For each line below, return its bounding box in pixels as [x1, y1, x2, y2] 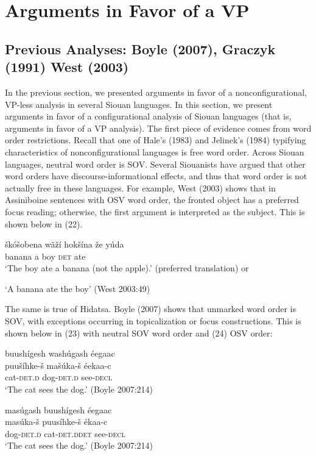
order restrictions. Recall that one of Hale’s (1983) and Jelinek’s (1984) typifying [5, 134, 306, 146]
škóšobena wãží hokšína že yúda [5, 238, 124, 251]
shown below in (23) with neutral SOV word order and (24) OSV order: [5, 326, 273, 339]
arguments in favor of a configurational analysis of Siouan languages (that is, [5, 110, 292, 123]
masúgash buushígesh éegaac [5, 403, 112, 416]
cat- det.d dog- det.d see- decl [5, 371, 113, 383]
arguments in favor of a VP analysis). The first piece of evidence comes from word [5, 121, 312, 134]
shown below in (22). [5, 217, 83, 230]
